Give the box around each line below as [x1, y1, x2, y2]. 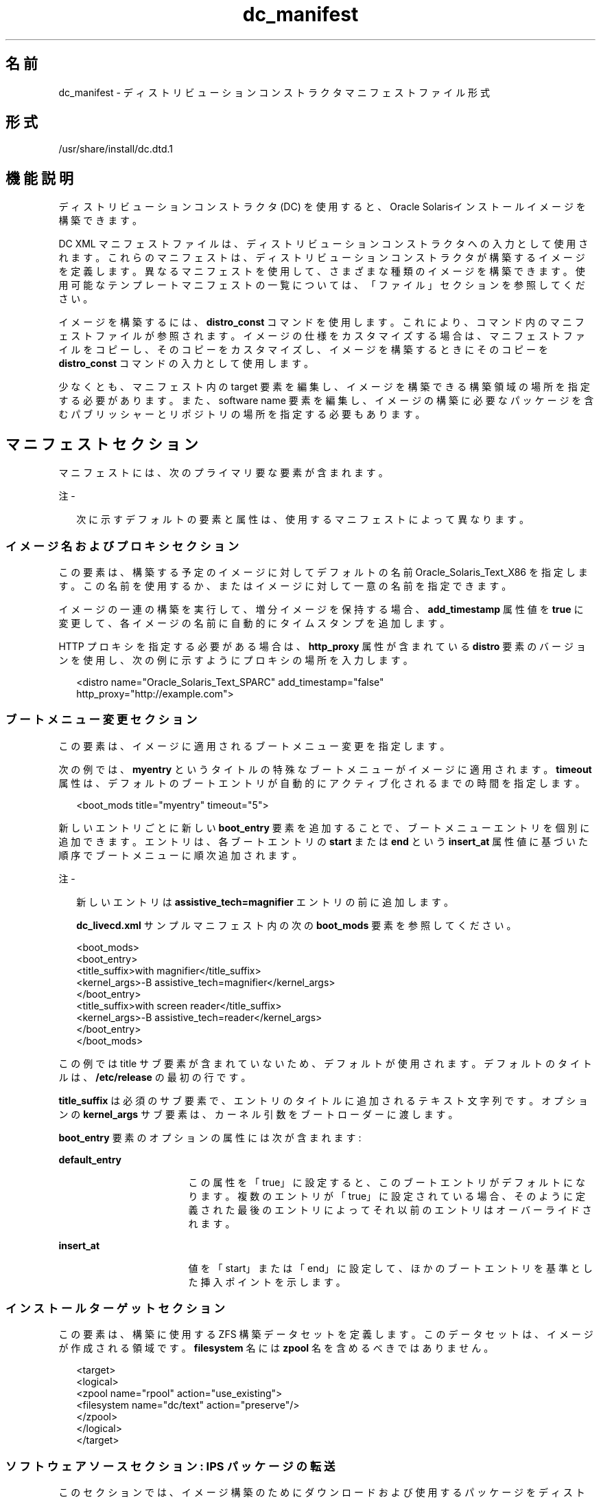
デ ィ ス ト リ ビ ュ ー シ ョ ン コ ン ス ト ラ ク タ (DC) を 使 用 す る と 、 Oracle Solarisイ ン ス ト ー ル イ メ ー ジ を [58, 201, 586, 213]
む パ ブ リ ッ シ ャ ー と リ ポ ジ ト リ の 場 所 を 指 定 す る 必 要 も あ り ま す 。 [58, 408, 425, 421]
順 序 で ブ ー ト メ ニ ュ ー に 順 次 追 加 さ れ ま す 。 [58, 849, 303, 861]
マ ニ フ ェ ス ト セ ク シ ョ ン [5, 435, 198, 453]
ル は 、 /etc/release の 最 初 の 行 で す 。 [58, 1071, 251, 1083]
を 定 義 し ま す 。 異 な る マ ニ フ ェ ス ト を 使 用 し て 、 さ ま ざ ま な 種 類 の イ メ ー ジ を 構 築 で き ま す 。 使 [58, 265, 585, 278]
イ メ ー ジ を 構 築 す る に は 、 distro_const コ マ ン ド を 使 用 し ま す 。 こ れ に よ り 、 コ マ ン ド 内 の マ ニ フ [58, 316, 585, 328]
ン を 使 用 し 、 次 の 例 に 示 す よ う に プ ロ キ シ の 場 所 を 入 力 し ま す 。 [58, 653, 413, 666]
